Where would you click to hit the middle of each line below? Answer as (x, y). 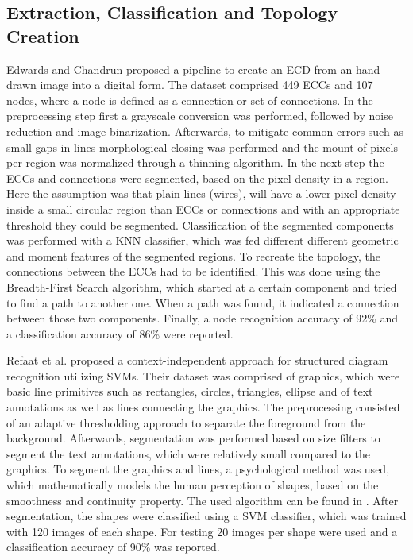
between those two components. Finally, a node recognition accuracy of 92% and (203, 318)
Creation (43, 35)
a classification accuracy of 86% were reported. (120, 333)
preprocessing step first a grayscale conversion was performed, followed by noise (200, 116)
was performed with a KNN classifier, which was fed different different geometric (203, 240)
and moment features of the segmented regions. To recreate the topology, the (193, 255)
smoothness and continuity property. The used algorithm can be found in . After (203, 500)
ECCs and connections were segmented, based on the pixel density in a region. (197, 178)
